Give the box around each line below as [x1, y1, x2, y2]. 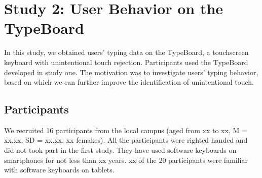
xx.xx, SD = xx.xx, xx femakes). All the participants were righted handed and [4, 135, 248, 145]
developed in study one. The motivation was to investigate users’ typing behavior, [4, 67, 258, 77]
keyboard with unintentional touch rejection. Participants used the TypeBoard [4, 56, 248, 67]
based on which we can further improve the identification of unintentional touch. [4, 77, 254, 87]
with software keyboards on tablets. [4, 164, 115, 175]
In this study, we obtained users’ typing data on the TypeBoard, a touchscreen [4, 47, 249, 57]
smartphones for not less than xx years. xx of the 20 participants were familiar [4, 154, 248, 165]
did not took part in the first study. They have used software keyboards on [4, 145, 237, 155]
